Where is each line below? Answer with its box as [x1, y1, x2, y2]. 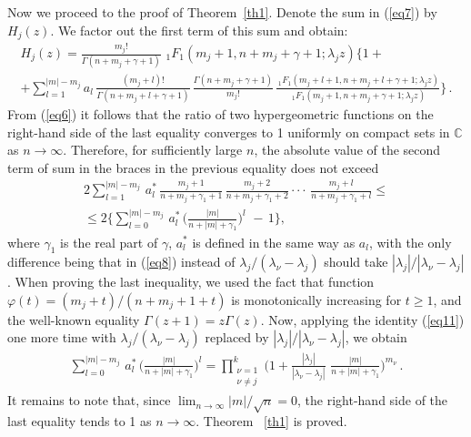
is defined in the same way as [192, 232, 356, 251]
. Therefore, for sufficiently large [63, 140, 243, 159]
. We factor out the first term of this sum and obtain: [50, 20, 348, 39]
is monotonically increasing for [231, 290, 402, 309]
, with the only [368, 232, 452, 251]
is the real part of [60, 232, 158, 251]
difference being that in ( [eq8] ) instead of [7, 252, 235, 271]
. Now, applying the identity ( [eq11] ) [260, 310, 465, 329]
